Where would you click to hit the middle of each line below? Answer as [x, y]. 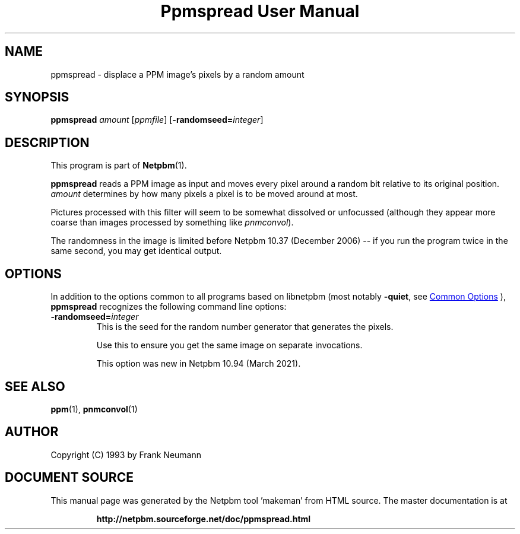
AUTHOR [32, 432]
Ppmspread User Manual [260, 11]
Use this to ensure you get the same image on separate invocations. [229, 345]
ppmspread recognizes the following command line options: [169, 307]
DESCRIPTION [47, 142]
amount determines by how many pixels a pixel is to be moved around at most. [204, 194]
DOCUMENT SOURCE [69, 478]
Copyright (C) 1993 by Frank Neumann [126, 454]
